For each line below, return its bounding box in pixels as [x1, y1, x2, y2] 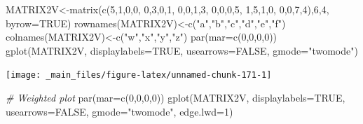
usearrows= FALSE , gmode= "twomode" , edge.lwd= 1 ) [6, 104, 233, 118]
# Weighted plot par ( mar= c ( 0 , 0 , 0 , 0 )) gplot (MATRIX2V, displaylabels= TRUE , [6, 90, 345, 105]
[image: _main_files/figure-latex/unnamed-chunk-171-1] [6, 70, 272, 81]
